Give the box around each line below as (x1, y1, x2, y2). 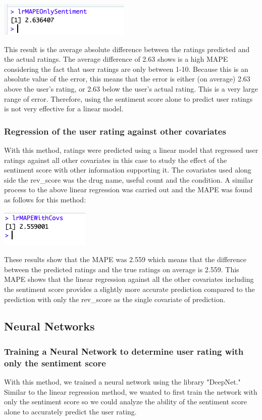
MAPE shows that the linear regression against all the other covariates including (4, 274, 254, 284)
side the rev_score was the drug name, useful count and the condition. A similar (4, 174, 253, 185)
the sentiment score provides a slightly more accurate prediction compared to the (4, 283, 255, 294)
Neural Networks (4, 318, 95, 334)
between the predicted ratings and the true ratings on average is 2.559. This (4, 264, 239, 274)
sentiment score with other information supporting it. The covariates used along (4, 164, 251, 175)
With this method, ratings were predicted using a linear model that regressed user (4, 144, 258, 155)
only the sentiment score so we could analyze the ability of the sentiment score (4, 396, 247, 407)
